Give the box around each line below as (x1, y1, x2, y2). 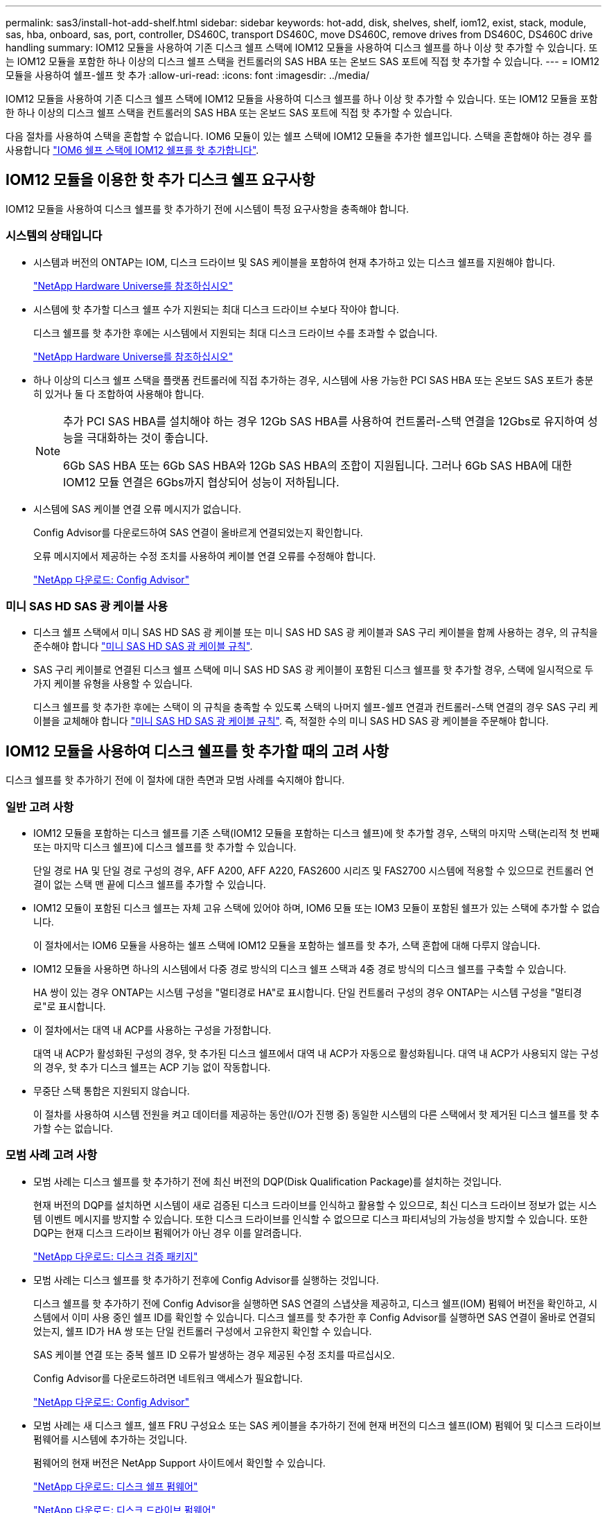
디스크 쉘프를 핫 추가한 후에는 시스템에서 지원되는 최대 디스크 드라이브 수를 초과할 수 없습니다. (33, 326, 438, 339)
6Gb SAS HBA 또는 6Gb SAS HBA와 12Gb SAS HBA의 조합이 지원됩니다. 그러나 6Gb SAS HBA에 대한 (63, 458, 572, 472)
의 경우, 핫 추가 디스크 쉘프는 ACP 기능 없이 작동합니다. (33, 1061, 271, 1073)
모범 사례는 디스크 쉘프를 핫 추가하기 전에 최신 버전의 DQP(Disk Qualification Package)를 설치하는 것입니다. (33, 1175, 502, 1187)
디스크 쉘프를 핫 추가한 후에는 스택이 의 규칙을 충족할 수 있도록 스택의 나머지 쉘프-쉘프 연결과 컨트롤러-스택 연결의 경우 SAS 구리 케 (33, 701, 598, 714)
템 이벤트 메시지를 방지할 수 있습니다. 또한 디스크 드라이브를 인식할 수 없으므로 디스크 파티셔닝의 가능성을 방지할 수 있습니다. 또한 (33, 1212, 588, 1225)
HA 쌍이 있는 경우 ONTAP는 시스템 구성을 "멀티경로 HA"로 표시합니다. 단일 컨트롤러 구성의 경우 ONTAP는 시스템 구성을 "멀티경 (33, 986, 582, 998)
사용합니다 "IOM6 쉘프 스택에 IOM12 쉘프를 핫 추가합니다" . (6, 144, 259, 156)
